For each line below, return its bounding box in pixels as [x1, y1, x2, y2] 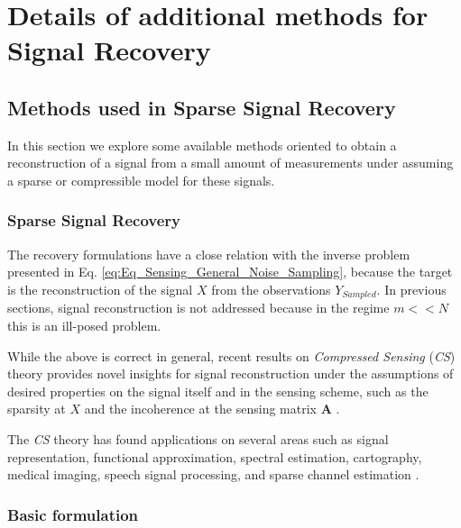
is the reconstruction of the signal [7, 279, 193, 298]
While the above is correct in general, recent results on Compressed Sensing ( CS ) [7, 346, 456, 365]
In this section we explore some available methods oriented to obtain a [7, 135, 397, 154]
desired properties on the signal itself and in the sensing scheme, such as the [7, 381, 429, 400]
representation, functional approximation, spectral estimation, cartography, [7, 447, 422, 466]
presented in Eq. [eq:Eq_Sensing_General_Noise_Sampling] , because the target [7, 262, 453, 281]
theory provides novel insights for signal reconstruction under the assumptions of [7, 364, 454, 383]
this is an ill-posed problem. [7, 316, 161, 334]
